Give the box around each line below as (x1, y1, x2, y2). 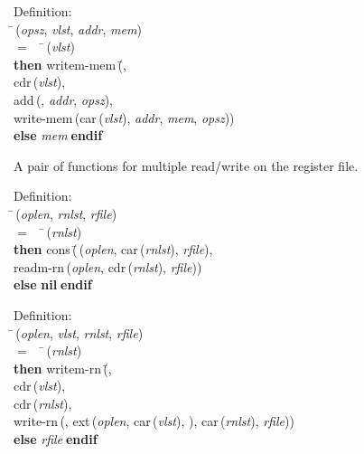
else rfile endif (14, 430, 98, 449)
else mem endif (14, 126, 103, 145)
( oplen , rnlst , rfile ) (15, 203, 117, 222)
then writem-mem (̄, (14, 54, 126, 73)
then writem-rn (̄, (14, 358, 112, 377)
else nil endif (14, 275, 92, 294)
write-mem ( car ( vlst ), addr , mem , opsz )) (14, 108, 235, 127)
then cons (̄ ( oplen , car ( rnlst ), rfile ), (14, 240, 213, 259)
